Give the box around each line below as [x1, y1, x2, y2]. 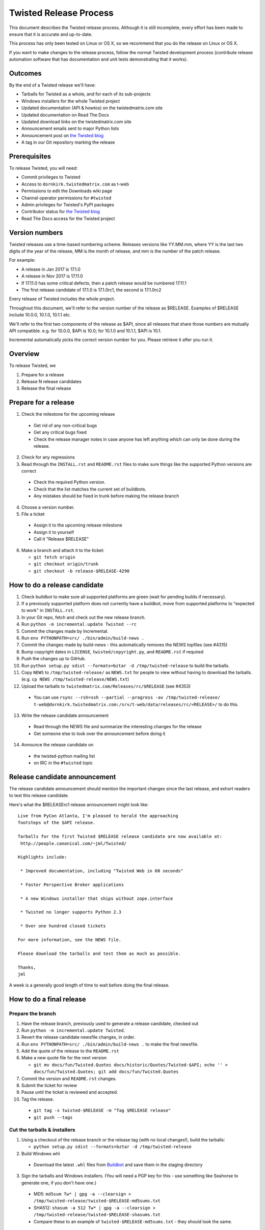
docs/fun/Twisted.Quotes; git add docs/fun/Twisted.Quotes [33, 1069, 179, 1075]
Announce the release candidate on [21, 742, 94, 748]
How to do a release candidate [9, 581, 104, 589]
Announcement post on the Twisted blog [21, 132, 104, 138]
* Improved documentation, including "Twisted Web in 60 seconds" [20, 868, 184, 874]
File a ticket [21, 511, 45, 517]
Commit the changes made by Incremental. [21, 628, 109, 634]
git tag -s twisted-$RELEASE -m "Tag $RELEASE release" [33, 1107, 171, 1113]
